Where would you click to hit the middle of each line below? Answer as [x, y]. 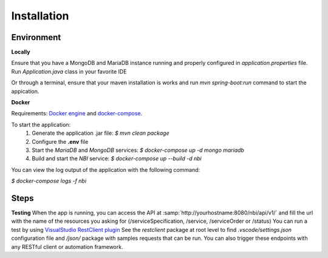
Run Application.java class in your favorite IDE [69, 71]
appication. [25, 91]
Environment [36, 37]
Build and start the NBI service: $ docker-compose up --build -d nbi [117, 158]
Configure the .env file [60, 141]
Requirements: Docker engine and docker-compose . [77, 114]
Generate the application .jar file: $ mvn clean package [101, 133]
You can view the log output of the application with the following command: [106, 169]
